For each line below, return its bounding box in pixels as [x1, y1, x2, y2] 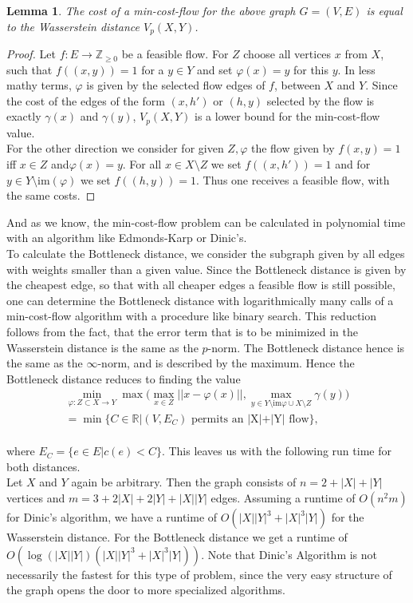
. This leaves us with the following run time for [161, 442, 391, 459]
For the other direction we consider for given [6, 140, 224, 157]
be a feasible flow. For [121, 46, 229, 62]
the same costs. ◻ [6, 187, 96, 204]
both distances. [6, 458, 81, 474]
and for [335, 156, 371, 173]
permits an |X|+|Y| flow [191, 413, 309, 425]
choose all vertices [243, 46, 332, 62]
